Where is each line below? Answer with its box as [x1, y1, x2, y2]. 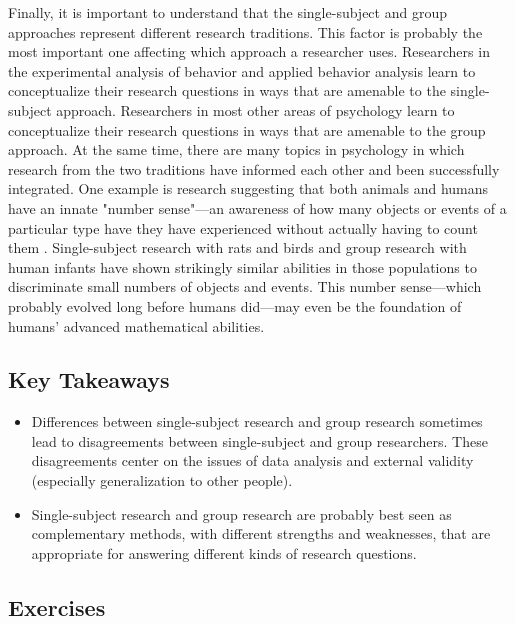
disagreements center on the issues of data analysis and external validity [31, 450, 474, 471]
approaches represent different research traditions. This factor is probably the [8, 21, 483, 42]
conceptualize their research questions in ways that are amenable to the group [8, 119, 486, 140]
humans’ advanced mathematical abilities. [8, 315, 265, 336]
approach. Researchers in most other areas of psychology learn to [56, 99, 455, 120]
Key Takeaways [8, 364, 170, 395]
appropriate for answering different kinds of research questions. [31, 542, 417, 563]
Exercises [8, 591, 106, 622]
